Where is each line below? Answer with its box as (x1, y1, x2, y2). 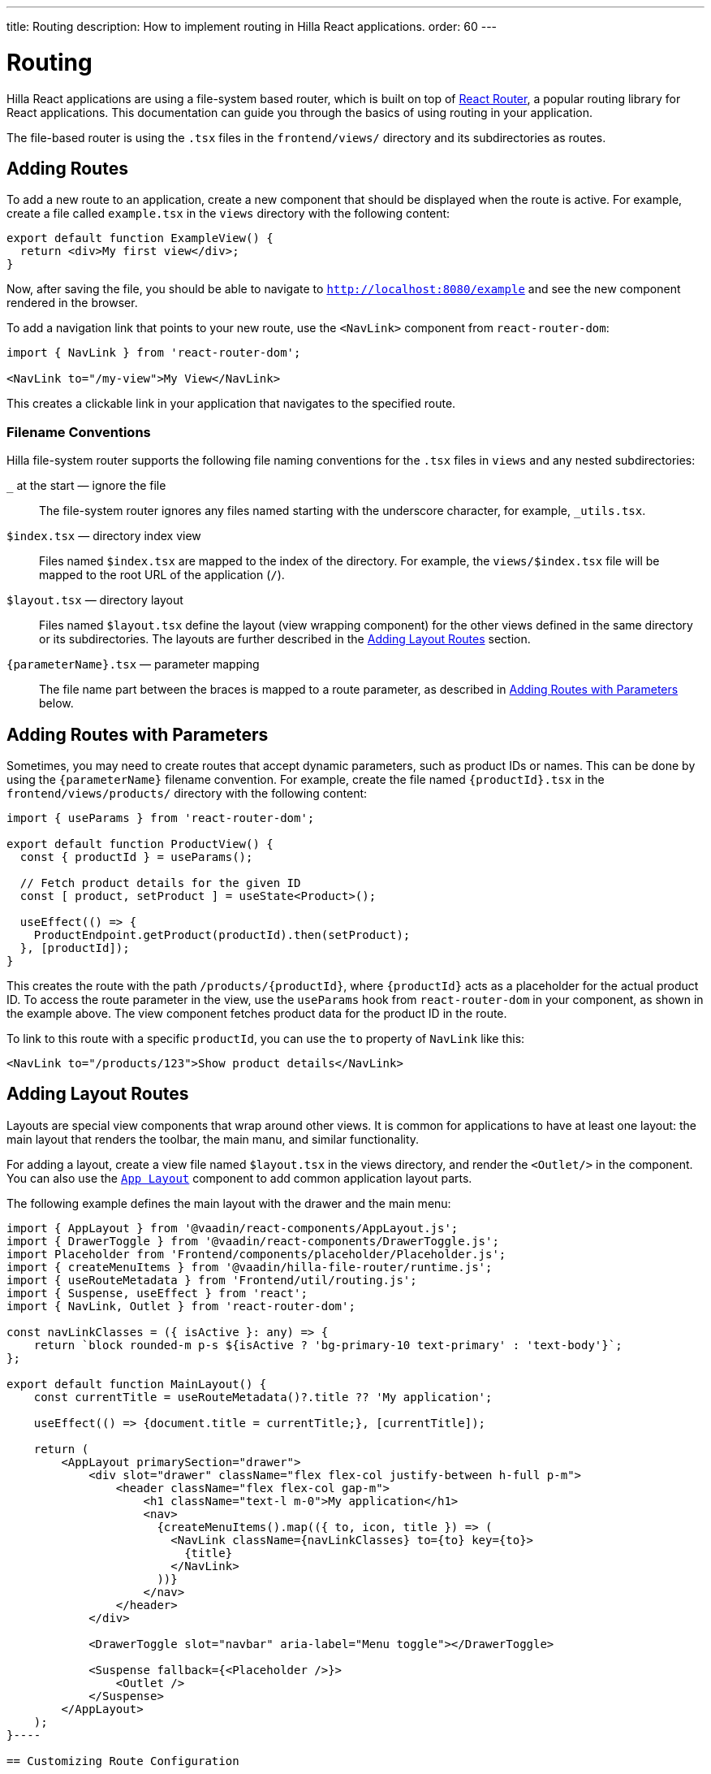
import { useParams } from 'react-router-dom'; (6, 811, 315, 824)
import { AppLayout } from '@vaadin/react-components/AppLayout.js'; (6, 1221, 459, 1235)
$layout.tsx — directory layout (6, 593, 183, 608)
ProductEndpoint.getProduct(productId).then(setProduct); (33, 928, 411, 941)
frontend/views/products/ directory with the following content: (6, 785, 368, 800)
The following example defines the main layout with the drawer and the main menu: (6, 1196, 451, 1210)
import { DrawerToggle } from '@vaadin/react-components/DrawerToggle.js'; (6, 1234, 499, 1248)
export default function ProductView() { (6, 837, 274, 850)
